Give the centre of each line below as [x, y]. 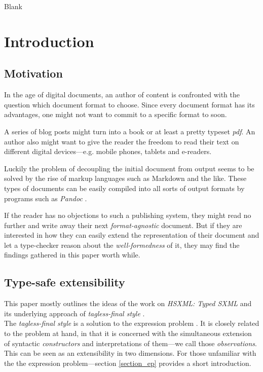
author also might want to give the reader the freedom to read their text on [122, 141]
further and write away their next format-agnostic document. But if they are [123, 225]
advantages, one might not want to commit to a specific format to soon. [116, 114]
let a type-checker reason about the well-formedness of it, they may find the [122, 245]
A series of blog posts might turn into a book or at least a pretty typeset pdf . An [130, 131]
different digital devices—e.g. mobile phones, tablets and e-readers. [108, 151]
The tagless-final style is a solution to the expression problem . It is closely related [132, 323]
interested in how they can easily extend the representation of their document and [132, 235]
